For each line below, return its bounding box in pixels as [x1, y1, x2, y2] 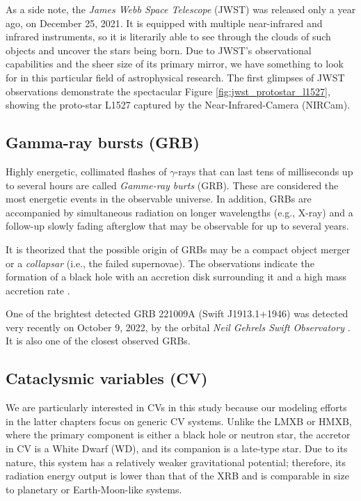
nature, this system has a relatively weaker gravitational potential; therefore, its [6, 454, 346, 469]
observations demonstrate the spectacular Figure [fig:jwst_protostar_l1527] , [6, 83, 330, 98]
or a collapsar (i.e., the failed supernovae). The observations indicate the [6, 255, 314, 270]
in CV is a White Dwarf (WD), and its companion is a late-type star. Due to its [6, 441, 348, 456]
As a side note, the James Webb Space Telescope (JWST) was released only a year [6, 2, 356, 16]
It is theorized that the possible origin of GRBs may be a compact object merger [6, 241, 351, 256]
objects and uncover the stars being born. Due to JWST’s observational [6, 42, 312, 57]
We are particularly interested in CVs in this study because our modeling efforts [6, 400, 347, 415]
